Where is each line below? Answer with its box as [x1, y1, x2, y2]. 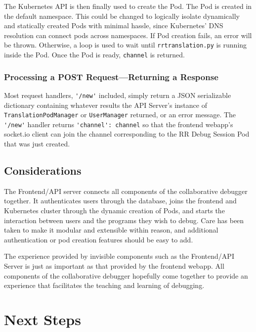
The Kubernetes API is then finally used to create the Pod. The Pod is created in [4, 1, 252, 11]
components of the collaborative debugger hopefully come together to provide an [4, 270, 248, 281]
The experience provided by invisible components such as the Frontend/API [4, 251, 234, 261]
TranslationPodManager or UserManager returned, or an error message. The [4, 109, 236, 120]
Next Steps [4, 309, 81, 329]
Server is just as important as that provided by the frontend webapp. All [4, 261, 224, 271]
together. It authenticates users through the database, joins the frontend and [4, 195, 237, 206]
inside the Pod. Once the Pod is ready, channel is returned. [4, 49, 185, 60]
